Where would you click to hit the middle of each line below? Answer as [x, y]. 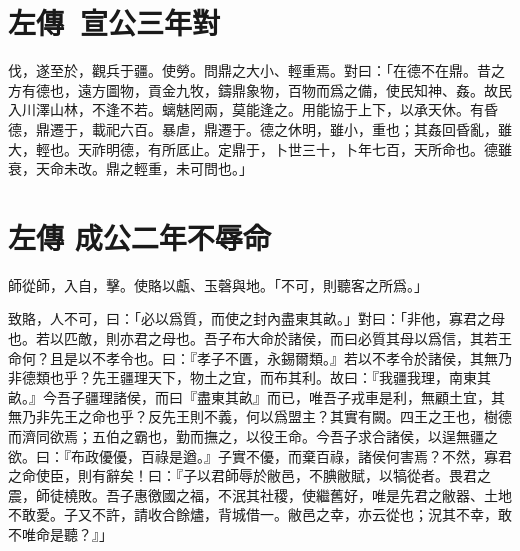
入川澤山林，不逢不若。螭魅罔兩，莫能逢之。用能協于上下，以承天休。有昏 [253, 109]
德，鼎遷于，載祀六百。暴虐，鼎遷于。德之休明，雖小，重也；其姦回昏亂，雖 [260, 128]
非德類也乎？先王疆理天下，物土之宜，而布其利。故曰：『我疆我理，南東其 [249, 377]
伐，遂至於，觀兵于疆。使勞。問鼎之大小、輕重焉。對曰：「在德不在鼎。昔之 [256, 70]
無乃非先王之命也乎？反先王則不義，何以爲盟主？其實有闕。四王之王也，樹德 [260, 416]
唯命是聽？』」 [67, 533]
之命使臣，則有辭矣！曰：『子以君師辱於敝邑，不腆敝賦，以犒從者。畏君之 [249, 475]
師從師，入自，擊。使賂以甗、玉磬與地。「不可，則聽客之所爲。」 [218, 284]
